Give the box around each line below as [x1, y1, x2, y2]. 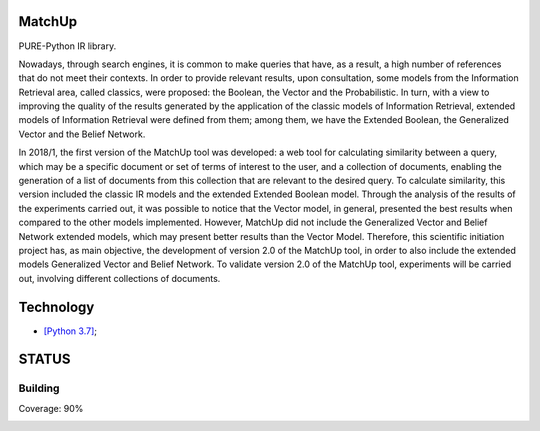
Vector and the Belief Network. [18, 128, 146, 140]
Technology [18, 298, 95, 315]
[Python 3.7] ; [43, 325, 98, 337]
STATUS [18, 351, 71, 368]
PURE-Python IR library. [18, 40, 117, 52]
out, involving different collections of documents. [18, 272, 221, 284]
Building [18, 381, 60, 395]
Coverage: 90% [18, 402, 84, 414]
